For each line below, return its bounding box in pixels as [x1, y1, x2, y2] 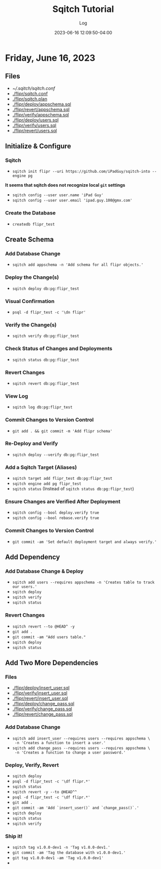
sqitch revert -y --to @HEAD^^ [12, 789, 77, 794]
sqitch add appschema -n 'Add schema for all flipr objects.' [12, 262, 144, 267]
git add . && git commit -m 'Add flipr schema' [12, 429, 112, 434]
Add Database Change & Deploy [5, 568, 84, 574]
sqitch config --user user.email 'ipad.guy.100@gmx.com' [12, 198, 133, 203]
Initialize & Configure [5, 142, 71, 150]
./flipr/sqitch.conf [12, 91, 48, 97]
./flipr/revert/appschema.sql [12, 106, 70, 112]
